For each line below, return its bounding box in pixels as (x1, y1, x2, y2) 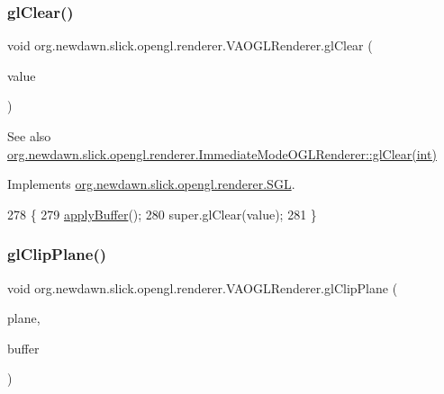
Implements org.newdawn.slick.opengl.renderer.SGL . (7, 175, 295, 193)
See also (7, 127, 51, 145)
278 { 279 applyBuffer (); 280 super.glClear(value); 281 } (7, 204, 317, 223)
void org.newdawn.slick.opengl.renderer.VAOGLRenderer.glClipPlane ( (7, 278, 398, 297)
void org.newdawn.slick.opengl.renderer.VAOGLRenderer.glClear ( (7, 36, 373, 55)
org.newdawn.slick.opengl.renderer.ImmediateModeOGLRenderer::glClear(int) (7, 144, 437, 163)
